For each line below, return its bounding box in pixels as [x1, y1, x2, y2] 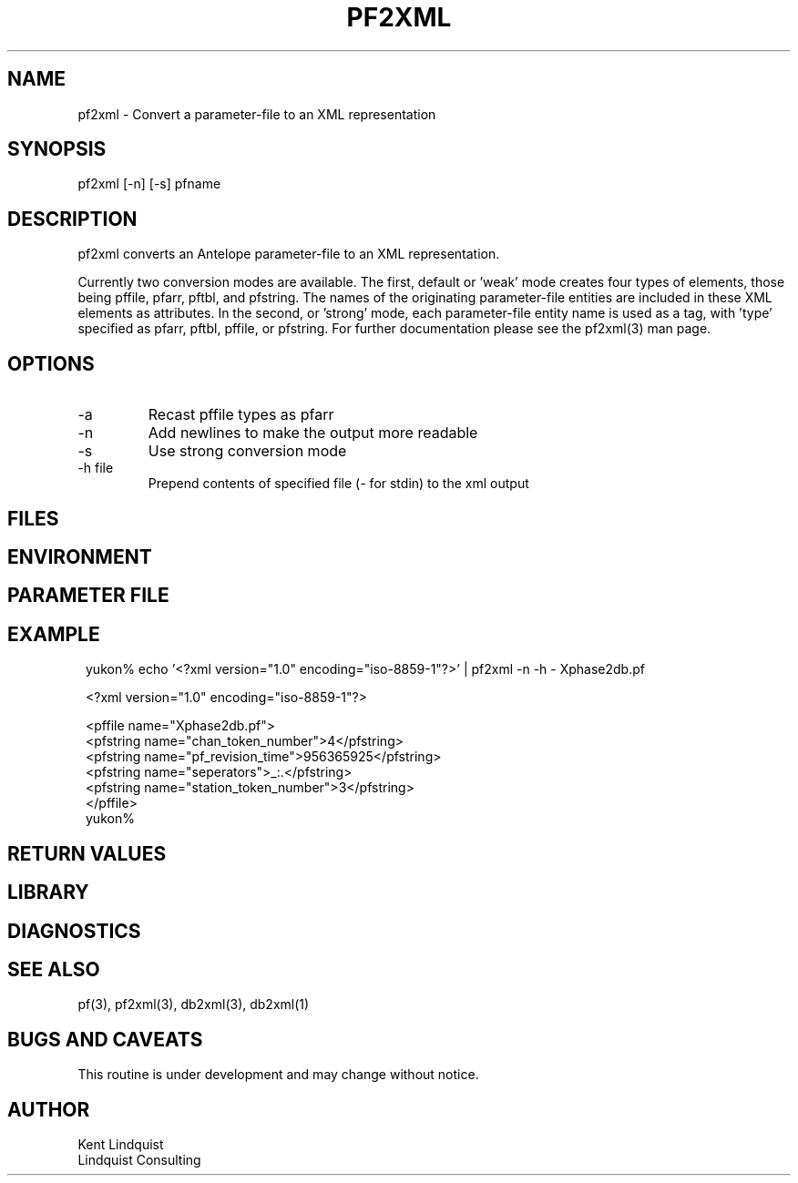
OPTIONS [7, 352, 95, 375]
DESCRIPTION [7, 207, 138, 230]
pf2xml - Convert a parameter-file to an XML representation [77, 106, 436, 122]
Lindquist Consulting [77, 1152, 201, 1168]
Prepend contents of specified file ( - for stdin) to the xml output [148, 475, 529, 492]
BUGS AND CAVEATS [7, 1027, 203, 1051]
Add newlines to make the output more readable [148, 423, 478, 443]
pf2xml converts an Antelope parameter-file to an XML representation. [77, 246, 500, 262]
